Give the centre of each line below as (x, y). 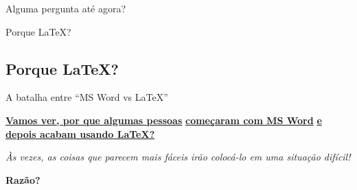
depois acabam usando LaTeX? (80, 133)
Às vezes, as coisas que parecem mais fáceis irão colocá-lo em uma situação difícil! (178, 157)
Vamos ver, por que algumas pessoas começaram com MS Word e (164, 120)
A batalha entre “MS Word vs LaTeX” (87, 97)
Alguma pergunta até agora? (66, 8)
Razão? (23, 179)
